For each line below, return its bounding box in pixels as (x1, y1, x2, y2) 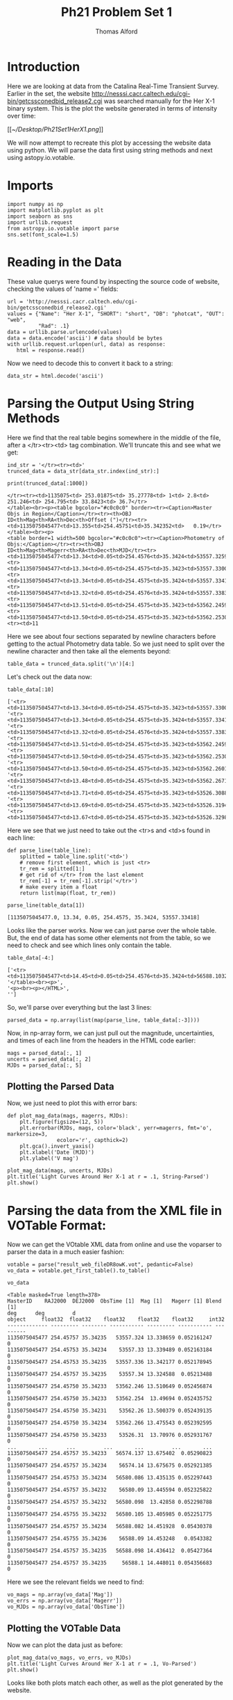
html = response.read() (16, 347, 85, 353)
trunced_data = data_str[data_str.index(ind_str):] (7, 468, 159, 475)
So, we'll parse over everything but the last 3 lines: (7, 1003, 152, 1011)
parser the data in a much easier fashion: (7, 1248, 125, 1256)
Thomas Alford (95, 27, 138, 35)
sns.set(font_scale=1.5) (7, 231, 79, 238)
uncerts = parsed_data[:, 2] (7, 1056, 92, 1063)
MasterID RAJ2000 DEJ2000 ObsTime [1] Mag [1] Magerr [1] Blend (7, 1298, 222, 1305)
